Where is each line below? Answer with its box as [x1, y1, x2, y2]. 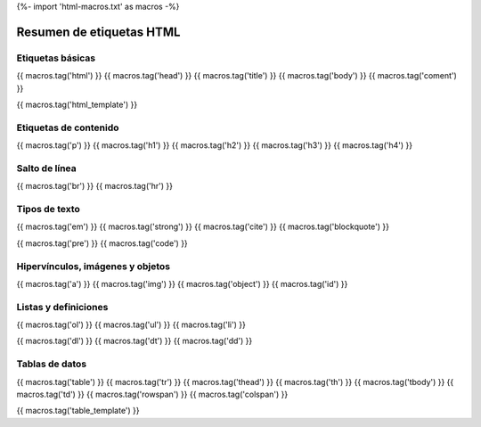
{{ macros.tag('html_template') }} [16, 99, 138, 110]
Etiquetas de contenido [16, 121, 119, 134]
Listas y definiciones [16, 300, 109, 313]
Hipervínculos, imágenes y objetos [16, 259, 171, 272]
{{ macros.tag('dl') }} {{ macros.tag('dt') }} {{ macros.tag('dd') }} [16, 335, 253, 347]
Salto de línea [16, 161, 77, 174]
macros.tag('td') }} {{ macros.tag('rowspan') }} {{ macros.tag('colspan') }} [16, 389, 289, 399]
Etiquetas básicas [16, 52, 96, 64]
